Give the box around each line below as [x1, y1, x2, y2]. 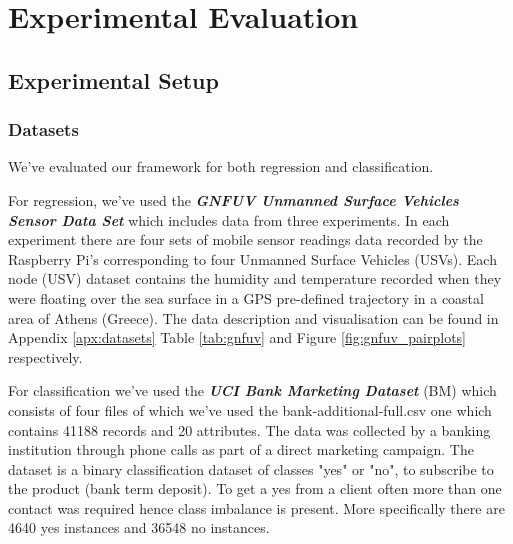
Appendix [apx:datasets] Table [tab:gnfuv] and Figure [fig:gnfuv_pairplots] [8, 327, 467, 348]
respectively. [8, 346, 83, 367]
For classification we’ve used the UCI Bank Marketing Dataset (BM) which [8, 380, 497, 401]
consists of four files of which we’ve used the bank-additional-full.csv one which [8, 399, 492, 420]
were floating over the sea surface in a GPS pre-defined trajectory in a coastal [8, 287, 484, 308]
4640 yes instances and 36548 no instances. [8, 517, 270, 538]
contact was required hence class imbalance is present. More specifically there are [8, 497, 505, 518]
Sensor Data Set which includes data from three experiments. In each [8, 209, 450, 230]
